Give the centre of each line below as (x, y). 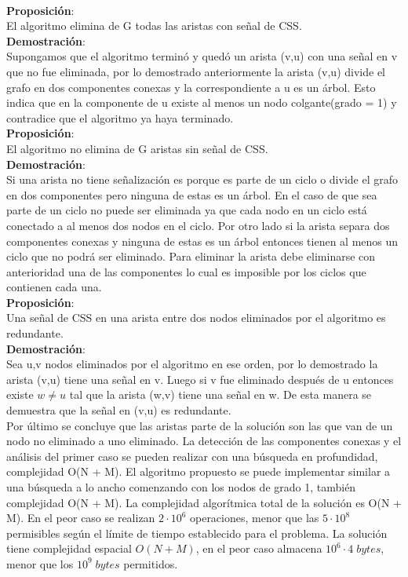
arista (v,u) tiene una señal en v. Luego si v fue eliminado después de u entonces (200, 379)
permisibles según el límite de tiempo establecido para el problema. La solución (197, 533)
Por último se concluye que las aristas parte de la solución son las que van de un (200, 425)
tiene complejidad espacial (69, 548)
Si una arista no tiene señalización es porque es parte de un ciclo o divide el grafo (202, 179)
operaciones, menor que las (254, 518)
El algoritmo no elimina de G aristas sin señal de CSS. (137, 148)
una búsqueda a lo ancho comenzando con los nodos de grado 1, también (181, 487)
